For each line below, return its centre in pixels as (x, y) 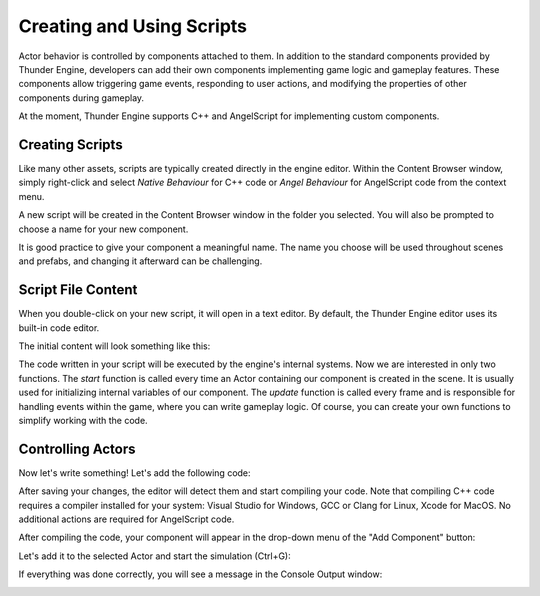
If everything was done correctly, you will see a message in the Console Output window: (200, 574)
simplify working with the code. (83, 420)
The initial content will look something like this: (114, 346)
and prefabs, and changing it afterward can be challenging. (140, 261)
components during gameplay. (81, 97)
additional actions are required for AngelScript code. (126, 519)
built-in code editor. (59, 327)
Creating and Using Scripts (133, 26)
